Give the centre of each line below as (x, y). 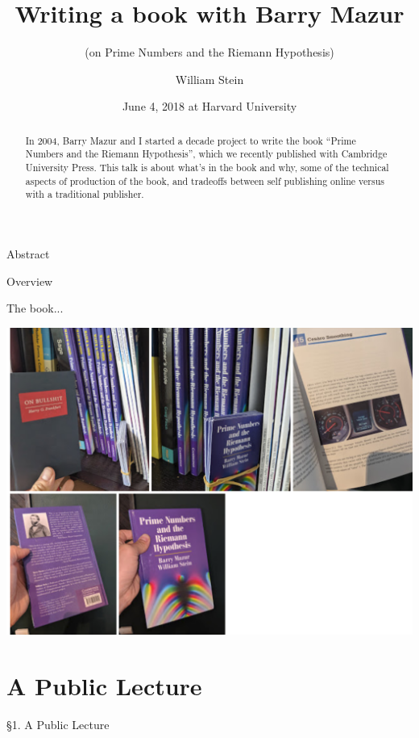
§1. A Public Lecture (58, 724)
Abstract (28, 253)
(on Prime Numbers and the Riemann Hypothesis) (209, 52)
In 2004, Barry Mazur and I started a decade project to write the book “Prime (191, 140)
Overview (30, 281)
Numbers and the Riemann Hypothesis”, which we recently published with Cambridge (206, 154)
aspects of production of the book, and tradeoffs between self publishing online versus (205, 180)
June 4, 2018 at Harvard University (209, 106)
